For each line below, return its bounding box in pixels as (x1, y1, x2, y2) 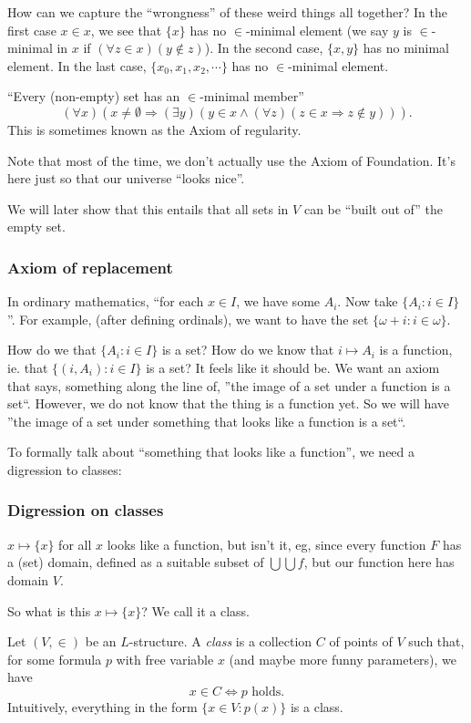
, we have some (236, 292, 321, 311)
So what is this (7, 601, 91, 620)
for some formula (7, 649, 102, 668)
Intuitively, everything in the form (7, 697, 198, 716)
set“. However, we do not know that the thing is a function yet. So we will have (7, 394, 450, 413)
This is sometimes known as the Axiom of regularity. (7, 119, 302, 139)
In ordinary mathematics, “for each (7, 292, 204, 311)
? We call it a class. (141, 601, 251, 620)
